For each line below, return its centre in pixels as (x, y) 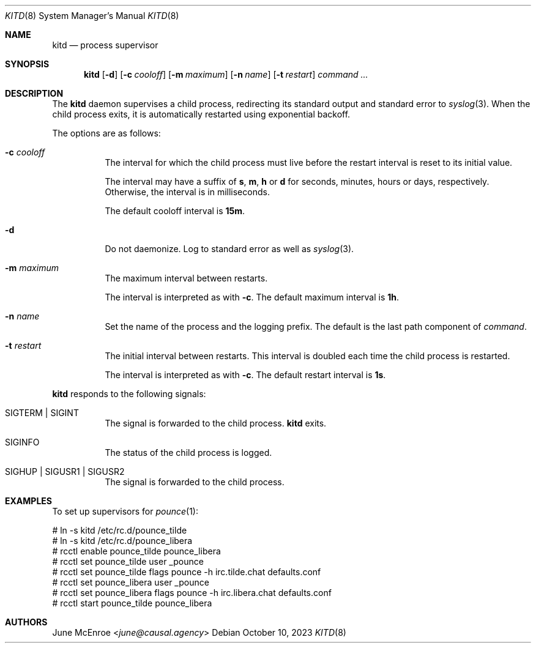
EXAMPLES (28, 501)
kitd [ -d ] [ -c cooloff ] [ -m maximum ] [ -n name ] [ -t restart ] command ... (226, 74)
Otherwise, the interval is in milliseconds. (187, 192)
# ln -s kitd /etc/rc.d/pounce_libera (122, 541)
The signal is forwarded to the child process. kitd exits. (216, 423)
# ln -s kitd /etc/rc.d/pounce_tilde (120, 530)
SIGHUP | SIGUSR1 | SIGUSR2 (65, 471)
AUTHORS (26, 622)
